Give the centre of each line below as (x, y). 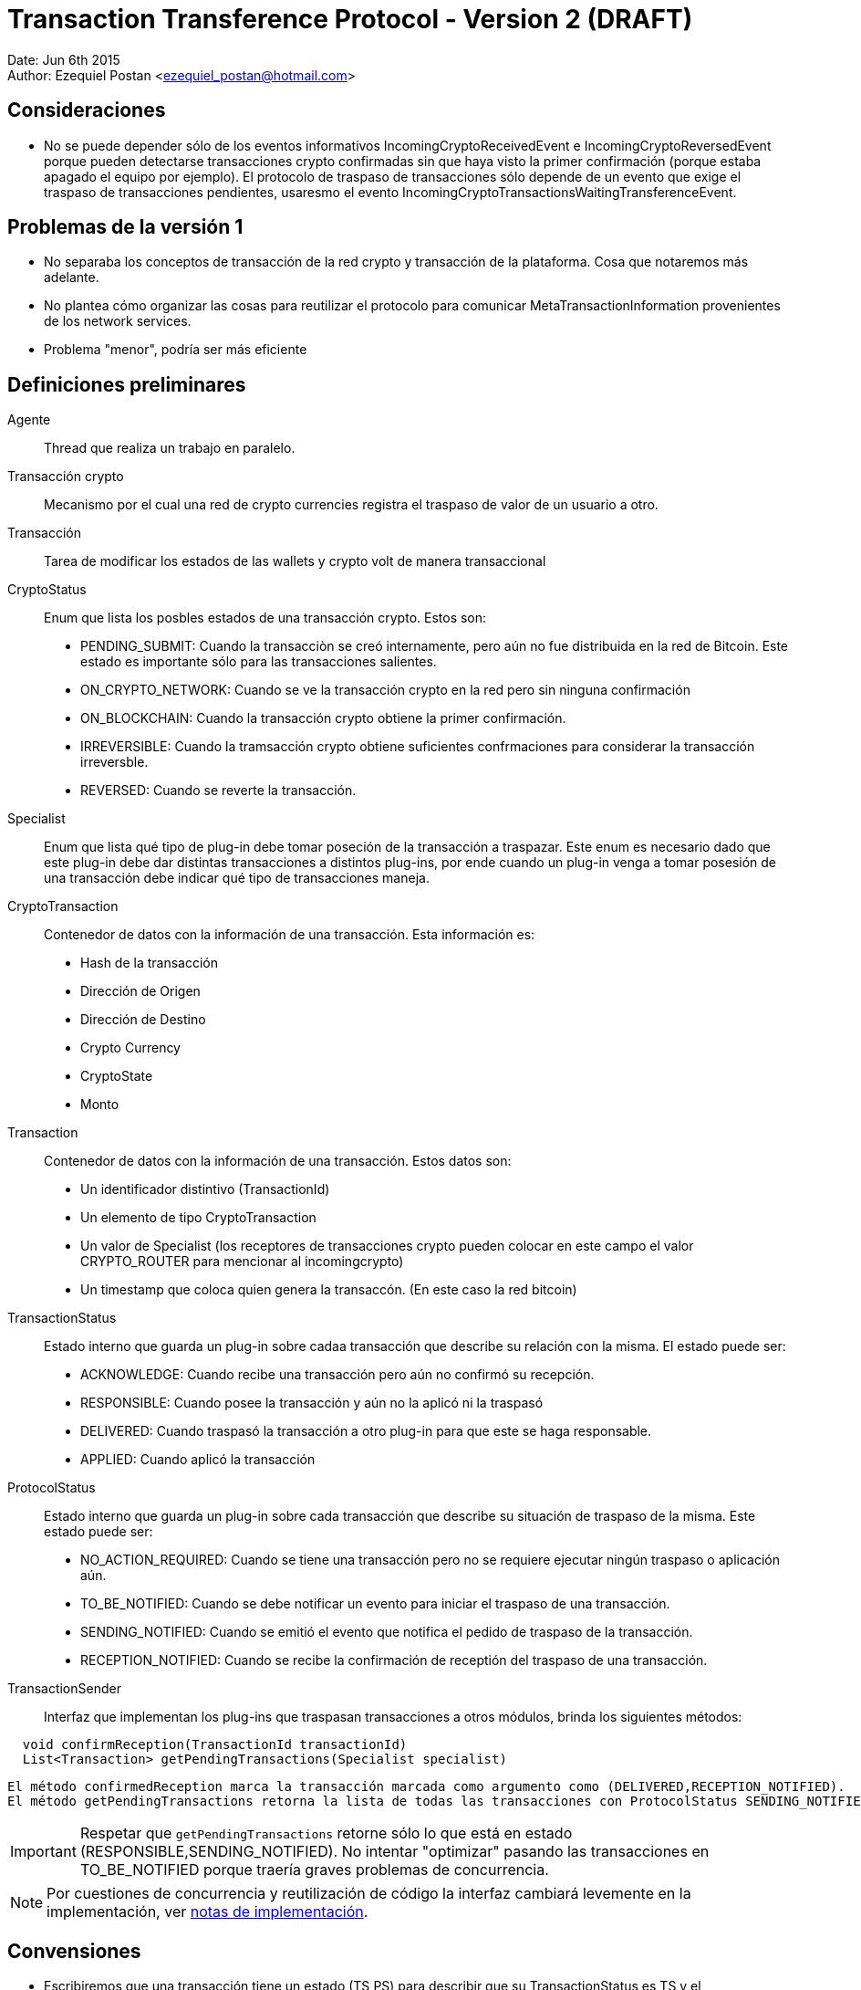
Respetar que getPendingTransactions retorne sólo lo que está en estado (326, 1833)
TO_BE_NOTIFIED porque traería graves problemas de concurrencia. (314, 1870)
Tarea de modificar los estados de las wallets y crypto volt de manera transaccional (295, 561)
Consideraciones (87, 110)
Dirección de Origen (140, 991)
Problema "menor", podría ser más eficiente (176, 350)
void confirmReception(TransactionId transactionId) (215, 1745)
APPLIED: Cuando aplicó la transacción (198, 1460)
